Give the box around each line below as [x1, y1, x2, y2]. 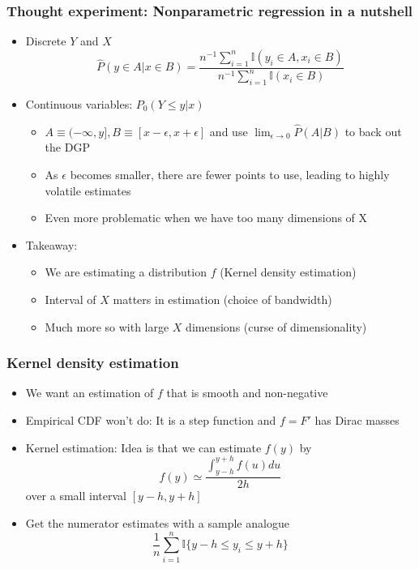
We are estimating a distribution [45, 263, 207, 280]
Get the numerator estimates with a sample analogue [25, 515, 289, 532]
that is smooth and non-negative [166, 384, 328, 401]
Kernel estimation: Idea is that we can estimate [25, 439, 262, 456]
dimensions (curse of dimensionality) [186, 318, 367, 335]
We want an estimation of [25, 384, 154, 401]
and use [209, 122, 248, 139]
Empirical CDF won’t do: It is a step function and [25, 411, 276, 428]
